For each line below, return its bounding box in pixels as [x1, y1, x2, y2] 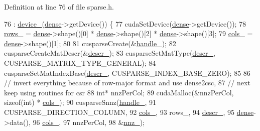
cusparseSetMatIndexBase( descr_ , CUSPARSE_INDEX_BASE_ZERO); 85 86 [4, 67, 250, 78]
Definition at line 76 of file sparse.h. [4, 2, 114, 12]
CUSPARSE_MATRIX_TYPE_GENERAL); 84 [4, 57, 156, 68]
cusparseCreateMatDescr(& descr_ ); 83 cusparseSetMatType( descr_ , [4, 48, 215, 58]
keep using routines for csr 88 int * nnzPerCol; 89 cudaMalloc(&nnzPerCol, [4, 87, 234, 97]
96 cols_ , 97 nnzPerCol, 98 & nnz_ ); [33, 116, 145, 127]
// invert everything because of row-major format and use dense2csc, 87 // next [4, 77, 250, 88]
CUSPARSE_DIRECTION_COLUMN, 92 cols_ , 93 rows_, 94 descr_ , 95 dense [4, 106, 254, 117]
